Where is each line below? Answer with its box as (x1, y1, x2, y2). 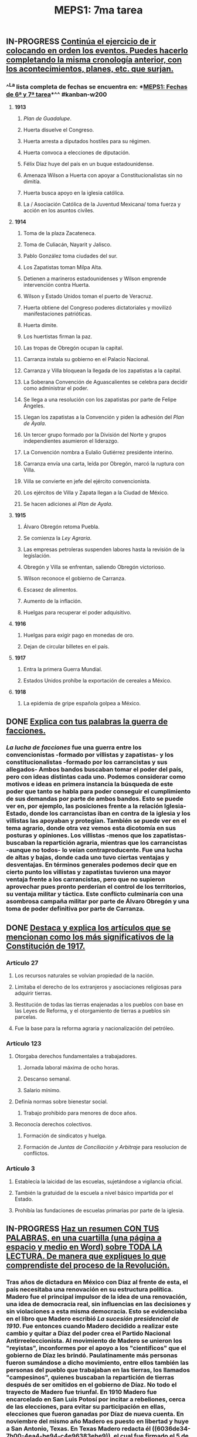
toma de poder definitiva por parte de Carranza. (6, 905, 145, 913)
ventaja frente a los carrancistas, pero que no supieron (6, 875, 165, 884)
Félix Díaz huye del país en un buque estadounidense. (23, 160, 154, 167)
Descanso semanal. (23, 1075, 72, 1082)
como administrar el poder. (23, 385, 89, 392)
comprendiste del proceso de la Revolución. (6, 1260, 170, 1270)
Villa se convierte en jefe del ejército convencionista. (23, 477, 151, 484)
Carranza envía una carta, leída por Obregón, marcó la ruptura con (23, 460, 185, 467)
